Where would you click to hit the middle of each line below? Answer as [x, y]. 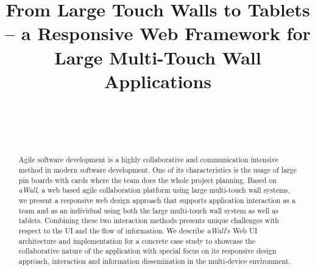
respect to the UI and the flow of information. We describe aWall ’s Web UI [138, 230]
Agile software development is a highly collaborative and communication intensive [148, 160]
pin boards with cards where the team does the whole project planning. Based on [147, 180]
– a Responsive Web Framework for [158, 33]
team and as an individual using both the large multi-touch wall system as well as [148, 210]
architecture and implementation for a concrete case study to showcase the [137, 241]
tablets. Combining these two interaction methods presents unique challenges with [149, 220]
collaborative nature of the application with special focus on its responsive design [147, 251]
